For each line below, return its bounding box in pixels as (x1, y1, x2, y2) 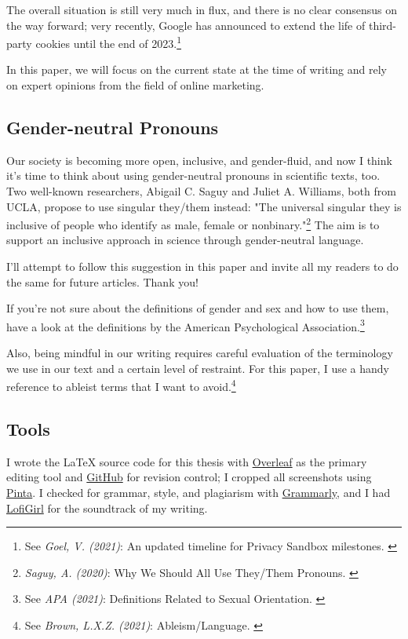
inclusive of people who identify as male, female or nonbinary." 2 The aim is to (6, 214, 380, 232)
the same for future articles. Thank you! (6, 273, 199, 290)
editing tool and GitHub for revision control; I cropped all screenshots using (6, 469, 372, 485)
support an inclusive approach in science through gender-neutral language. (6, 232, 364, 248)
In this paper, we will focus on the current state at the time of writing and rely (6, 61, 387, 78)
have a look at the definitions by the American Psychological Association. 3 (6, 316, 365, 334)
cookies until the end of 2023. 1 (35, 33, 181, 51)
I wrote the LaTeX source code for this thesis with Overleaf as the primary (6, 453, 367, 469)
